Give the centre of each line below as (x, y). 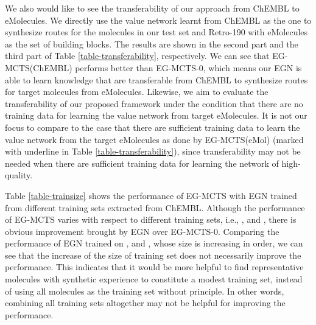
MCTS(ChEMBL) (39, 67)
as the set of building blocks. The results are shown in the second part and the (152, 44)
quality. (19, 175)
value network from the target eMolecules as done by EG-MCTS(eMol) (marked (154, 139)
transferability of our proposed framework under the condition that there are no (154, 103)
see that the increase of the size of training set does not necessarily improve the (153, 255)
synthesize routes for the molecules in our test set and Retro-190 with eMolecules (156, 32)
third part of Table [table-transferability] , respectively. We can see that (137, 56)
